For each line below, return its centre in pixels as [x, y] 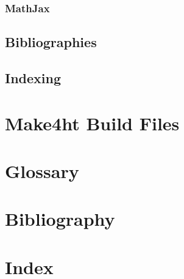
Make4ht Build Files [92, 123]
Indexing [33, 78]
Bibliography [60, 219]
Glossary [42, 170]
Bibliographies [51, 42]
